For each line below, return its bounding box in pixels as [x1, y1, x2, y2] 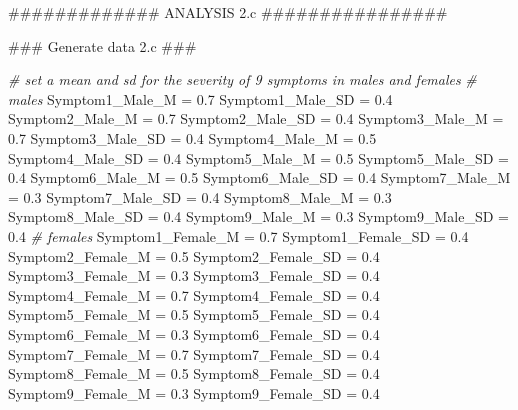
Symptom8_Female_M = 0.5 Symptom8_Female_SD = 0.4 [8, 363, 380, 384]
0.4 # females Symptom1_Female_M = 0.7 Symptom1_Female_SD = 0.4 [8, 225, 469, 246]
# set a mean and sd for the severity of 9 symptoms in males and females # [8, 69, 477, 90]
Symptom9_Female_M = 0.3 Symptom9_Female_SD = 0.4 [8, 382, 380, 403]
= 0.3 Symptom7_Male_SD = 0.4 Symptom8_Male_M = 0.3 [8, 186, 392, 207]
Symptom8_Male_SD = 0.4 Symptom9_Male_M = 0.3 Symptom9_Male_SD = [8, 206, 509, 227]
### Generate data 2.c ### [8, 35, 197, 56]
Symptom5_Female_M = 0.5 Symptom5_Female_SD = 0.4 [8, 304, 380, 325]
